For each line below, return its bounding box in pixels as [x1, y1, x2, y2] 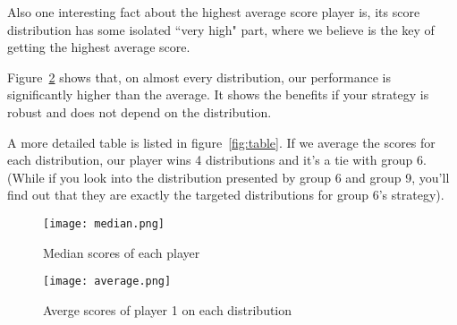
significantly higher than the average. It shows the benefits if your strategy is [7, 85, 429, 104]
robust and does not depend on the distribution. [7, 102, 272, 121]
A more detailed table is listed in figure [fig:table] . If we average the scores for [7, 133, 436, 151]
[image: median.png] [43, 217, 165, 230]
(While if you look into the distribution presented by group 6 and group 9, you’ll [7, 167, 450, 186]
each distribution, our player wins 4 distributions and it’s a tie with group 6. [7, 150, 427, 169]
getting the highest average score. [7, 38, 190, 56]
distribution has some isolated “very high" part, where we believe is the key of [7, 20, 435, 38]
